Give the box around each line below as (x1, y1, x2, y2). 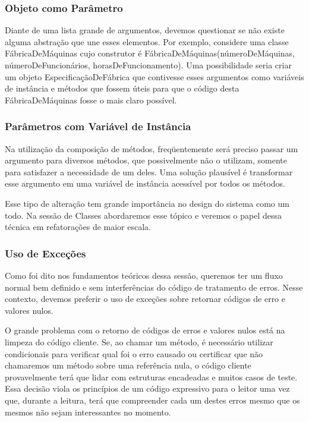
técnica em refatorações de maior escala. (5, 221, 151, 233)
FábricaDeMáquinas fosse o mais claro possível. (5, 93, 177, 106)
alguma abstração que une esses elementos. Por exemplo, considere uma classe (5, 35, 289, 48)
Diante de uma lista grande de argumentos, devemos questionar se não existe (5, 24, 285, 36)
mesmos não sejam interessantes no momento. (5, 405, 171, 418)
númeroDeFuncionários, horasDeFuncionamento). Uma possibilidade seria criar (5, 59, 292, 71)
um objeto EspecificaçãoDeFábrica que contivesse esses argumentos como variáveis (5, 70, 304, 83)
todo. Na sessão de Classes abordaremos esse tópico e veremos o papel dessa (5, 209, 282, 221)
